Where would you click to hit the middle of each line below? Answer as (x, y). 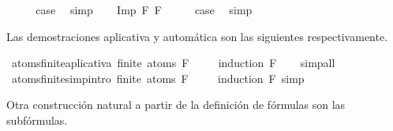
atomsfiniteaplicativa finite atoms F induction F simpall (173, 63)
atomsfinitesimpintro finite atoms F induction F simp (158, 78)
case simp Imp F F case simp (144, 9)
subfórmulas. (37, 120)
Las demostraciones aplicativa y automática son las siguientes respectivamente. (197, 36)
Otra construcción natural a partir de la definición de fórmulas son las (176, 105)
